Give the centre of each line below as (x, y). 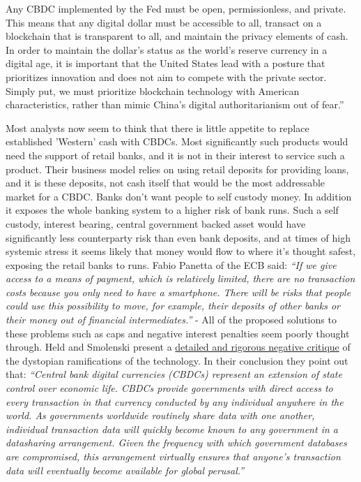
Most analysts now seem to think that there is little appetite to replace (158, 127)
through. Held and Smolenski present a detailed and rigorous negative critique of (178, 347)
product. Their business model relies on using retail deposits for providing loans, (177, 169)
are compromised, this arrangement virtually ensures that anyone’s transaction (173, 456)
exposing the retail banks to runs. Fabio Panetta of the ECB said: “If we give (171, 264)
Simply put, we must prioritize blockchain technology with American (153, 90)
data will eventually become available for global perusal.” (125, 470)
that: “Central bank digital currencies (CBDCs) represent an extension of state (174, 374)
